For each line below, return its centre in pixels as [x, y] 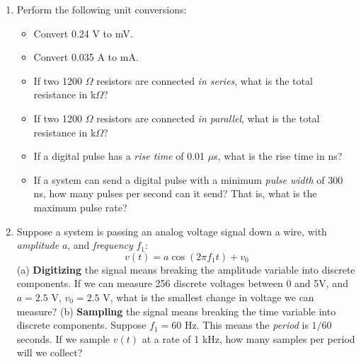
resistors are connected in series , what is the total [205, 80]
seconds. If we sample [63, 338]
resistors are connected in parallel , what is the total [208, 118]
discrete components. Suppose [81, 325]
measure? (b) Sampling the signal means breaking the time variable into [176, 311]
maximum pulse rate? [80, 207]
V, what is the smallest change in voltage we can [208, 297]
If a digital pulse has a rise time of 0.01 [119, 156]
